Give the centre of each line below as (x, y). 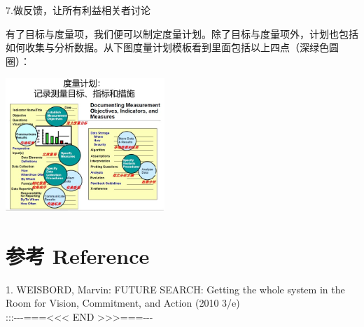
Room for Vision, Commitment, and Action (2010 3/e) (123, 303)
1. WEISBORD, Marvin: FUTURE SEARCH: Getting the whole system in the (175, 289)
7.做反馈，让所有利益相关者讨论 (78, 10)
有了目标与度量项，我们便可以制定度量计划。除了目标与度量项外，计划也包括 (182, 33)
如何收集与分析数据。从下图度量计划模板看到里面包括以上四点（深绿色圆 (172, 47)
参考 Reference (78, 255)
